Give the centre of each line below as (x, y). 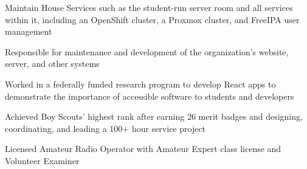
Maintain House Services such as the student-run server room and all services (149, 7)
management (29, 31)
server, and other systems (52, 64)
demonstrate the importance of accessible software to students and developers (150, 96)
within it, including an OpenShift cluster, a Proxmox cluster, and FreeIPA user (152, 19)
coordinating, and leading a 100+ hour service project (105, 128)
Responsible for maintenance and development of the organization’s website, (147, 51)
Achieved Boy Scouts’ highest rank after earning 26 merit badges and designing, (154, 116)
